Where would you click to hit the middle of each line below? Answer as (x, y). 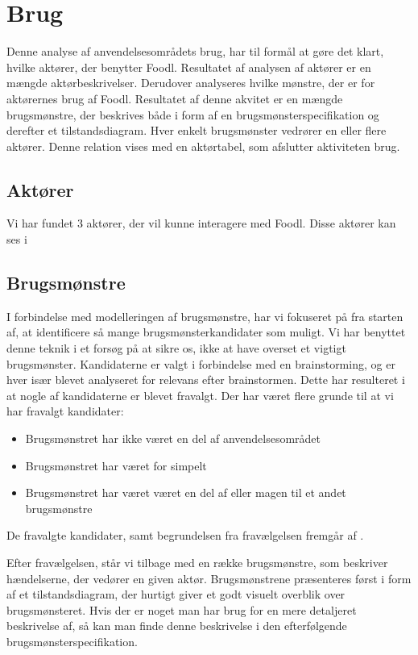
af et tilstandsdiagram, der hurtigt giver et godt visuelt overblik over (176, 594)
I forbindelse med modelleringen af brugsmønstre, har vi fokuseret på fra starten (205, 316)
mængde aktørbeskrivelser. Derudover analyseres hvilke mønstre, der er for (191, 83)
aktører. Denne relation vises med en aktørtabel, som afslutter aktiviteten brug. (203, 146)
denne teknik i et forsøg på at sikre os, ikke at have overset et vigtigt (176, 348)
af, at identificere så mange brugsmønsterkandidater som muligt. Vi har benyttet (206, 332)
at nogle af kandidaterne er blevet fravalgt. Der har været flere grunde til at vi (200, 395)
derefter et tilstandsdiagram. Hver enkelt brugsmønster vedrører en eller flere (197, 130)
